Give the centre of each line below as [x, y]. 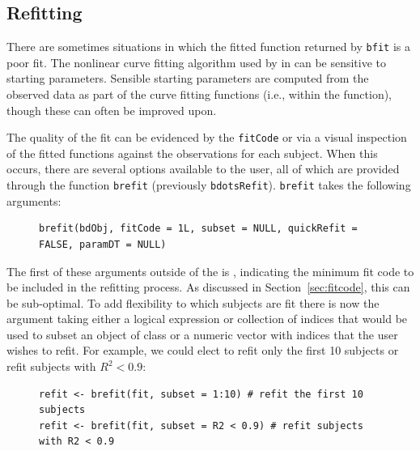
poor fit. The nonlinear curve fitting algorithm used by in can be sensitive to [197, 62]
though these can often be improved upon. [112, 110]
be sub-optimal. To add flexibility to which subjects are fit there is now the [193, 302]
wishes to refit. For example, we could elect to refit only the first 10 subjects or [203, 350]
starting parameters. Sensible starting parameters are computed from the [188, 78]
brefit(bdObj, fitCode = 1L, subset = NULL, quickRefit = [198, 229]
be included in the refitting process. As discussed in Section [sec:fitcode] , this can [208, 287]
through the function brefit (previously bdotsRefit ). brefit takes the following [209, 185]
